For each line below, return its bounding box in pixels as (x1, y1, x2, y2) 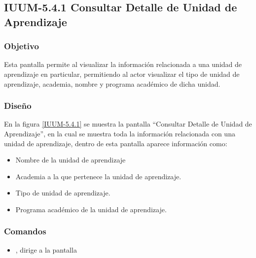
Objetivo (4, 40, 39, 52)
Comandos (4, 225, 46, 237)
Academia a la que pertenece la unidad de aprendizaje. (15, 171, 182, 181)
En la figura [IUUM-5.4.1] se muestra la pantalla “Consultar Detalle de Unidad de (4, 119, 252, 129)
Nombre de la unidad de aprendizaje (15, 155, 126, 165)
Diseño (4, 99, 32, 112)
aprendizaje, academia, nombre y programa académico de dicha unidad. (4, 78, 220, 89)
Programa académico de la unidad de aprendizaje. (15, 204, 167, 214)
